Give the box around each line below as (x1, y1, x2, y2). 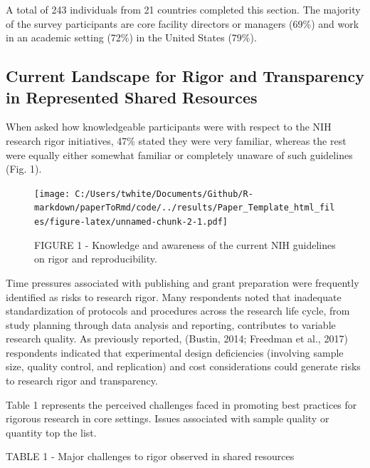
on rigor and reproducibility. (34, 251, 157, 266)
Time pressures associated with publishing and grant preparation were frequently (6, 275, 359, 290)
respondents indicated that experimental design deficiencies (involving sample (6, 345, 344, 360)
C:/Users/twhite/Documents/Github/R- (75, 188, 253, 199)
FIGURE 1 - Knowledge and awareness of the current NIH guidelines (34, 237, 336, 252)
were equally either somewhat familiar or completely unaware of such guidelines (6, 147, 353, 162)
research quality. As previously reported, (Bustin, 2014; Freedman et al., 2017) (6, 331, 348, 346)
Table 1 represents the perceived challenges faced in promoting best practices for (6, 397, 357, 412)
